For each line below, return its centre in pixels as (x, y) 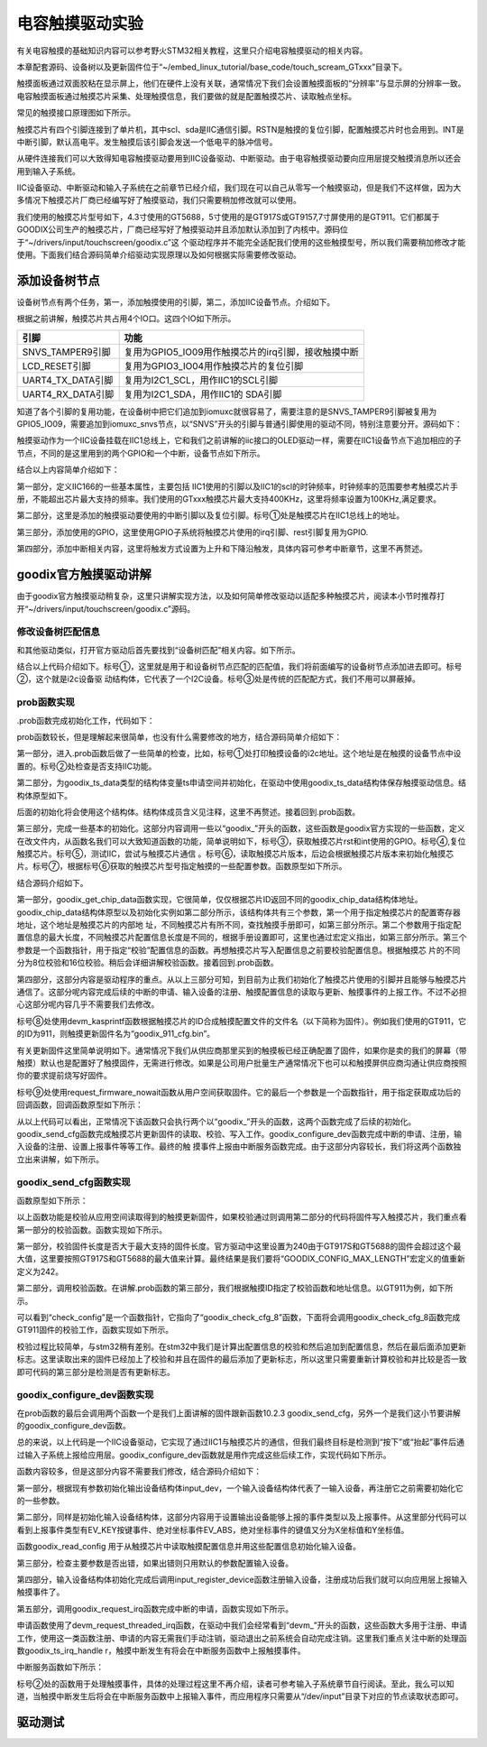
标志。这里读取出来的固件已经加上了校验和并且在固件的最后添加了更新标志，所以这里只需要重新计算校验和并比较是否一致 (242, 1359)
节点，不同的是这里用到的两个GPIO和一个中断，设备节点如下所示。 (141, 453)
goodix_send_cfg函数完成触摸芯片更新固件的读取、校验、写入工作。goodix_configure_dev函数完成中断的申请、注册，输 (239, 1133)
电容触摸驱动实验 (80, 23)
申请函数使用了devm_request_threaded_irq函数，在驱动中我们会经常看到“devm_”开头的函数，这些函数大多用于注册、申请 (242, 1625)
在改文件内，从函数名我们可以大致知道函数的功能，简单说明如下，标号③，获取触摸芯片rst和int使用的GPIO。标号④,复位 (241, 841)
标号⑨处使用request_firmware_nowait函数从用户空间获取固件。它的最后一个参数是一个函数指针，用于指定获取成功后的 (239, 1092)
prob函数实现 (46, 702)
